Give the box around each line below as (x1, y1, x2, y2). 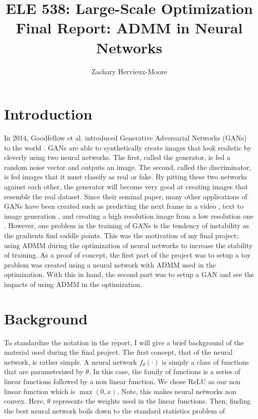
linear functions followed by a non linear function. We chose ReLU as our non (4, 376, 241, 387)
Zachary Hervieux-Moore (91, 66, 168, 76)
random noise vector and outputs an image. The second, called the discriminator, (4, 161, 252, 172)
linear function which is (4, 386, 76, 396)
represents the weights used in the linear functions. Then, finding (52, 396, 251, 406)
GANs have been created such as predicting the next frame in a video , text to (4, 201, 244, 211)
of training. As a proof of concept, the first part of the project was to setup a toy (4, 250, 251, 260)
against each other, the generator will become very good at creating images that (4, 181, 248, 191)
